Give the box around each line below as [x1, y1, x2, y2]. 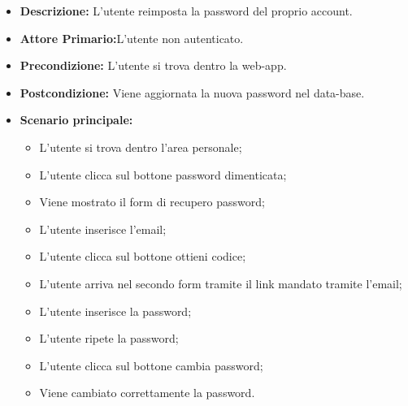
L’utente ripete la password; [39, 330, 179, 347]
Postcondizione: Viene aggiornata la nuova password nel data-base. [20, 84, 365, 101]
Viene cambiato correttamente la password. [39, 384, 255, 401]
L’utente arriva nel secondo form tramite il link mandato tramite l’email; [39, 274, 402, 292]
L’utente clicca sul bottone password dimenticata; [39, 166, 287, 183]
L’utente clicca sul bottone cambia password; [39, 356, 263, 374]
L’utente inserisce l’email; [39, 220, 167, 237]
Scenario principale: [20, 111, 133, 128]
